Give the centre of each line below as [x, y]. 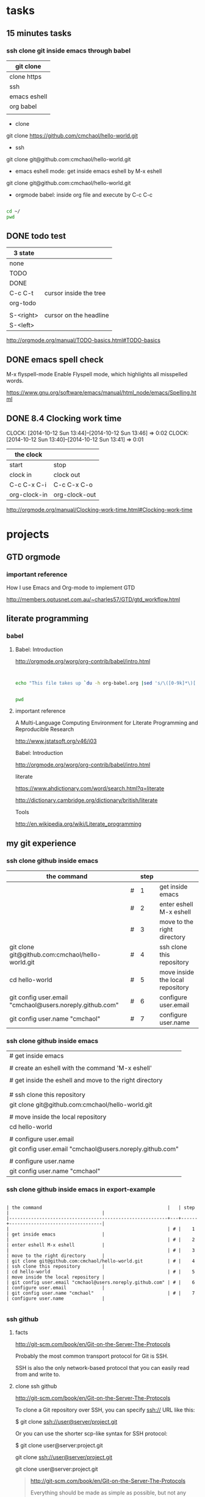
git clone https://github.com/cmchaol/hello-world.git [72, 136]
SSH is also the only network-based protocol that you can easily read [102, 1368]
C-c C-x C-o [73, 485]
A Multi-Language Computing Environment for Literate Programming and [106, 723]
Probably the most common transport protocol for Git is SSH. [92, 1356]
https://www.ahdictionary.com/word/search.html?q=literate [90, 789]
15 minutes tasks [39, 33]
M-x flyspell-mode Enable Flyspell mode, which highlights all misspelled [97, 374]
